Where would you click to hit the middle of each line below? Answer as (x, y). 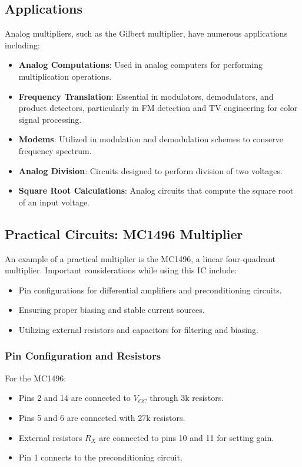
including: (22, 45)
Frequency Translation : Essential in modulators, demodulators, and (146, 96)
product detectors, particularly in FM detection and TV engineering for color (158, 108)
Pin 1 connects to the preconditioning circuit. (100, 457)
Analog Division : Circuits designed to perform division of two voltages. (150, 170)
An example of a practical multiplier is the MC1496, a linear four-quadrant (140, 258)
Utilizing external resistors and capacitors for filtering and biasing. (138, 329)
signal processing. (50, 119)
